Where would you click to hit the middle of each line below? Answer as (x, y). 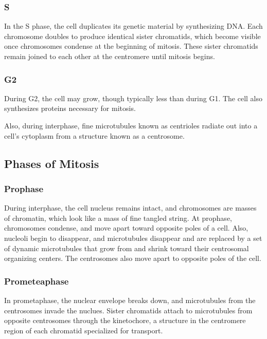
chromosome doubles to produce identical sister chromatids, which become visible (132, 36)
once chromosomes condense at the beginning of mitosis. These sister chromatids (131, 46)
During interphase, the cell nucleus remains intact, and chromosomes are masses (130, 208)
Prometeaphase (37, 281)
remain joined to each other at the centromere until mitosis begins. (110, 56)
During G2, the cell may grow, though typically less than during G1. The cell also (133, 98)
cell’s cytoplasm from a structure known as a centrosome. (94, 135)
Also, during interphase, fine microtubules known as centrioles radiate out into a (131, 125)
